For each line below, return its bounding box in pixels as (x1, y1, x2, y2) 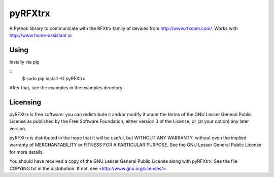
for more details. (9, 149, 44, 155)
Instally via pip (9, 59, 40, 65)
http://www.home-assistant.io (9, 32, 72, 38)
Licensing (9, 98, 42, 107)
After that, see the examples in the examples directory (9, 85, 123, 91)
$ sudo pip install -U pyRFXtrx (22, 75, 85, 81)
